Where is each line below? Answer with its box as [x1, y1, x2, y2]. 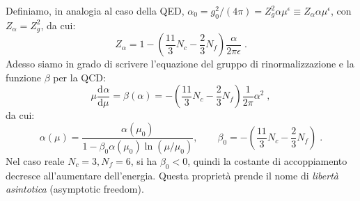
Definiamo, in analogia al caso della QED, [6, 3, 185, 17]
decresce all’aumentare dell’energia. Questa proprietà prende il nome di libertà [6, 168, 338, 182]
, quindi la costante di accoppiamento [187, 153, 347, 168]
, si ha [130, 153, 157, 168]
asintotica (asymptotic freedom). [6, 182, 144, 196]
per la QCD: [53, 70, 106, 84]
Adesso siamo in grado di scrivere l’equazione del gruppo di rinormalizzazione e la [6, 56, 354, 71]
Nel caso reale [6, 153, 65, 168]
